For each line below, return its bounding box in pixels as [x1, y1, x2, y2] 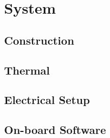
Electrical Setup [4, 92, 90, 108]
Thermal [4, 62, 50, 78]
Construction [4, 32, 74, 48]
